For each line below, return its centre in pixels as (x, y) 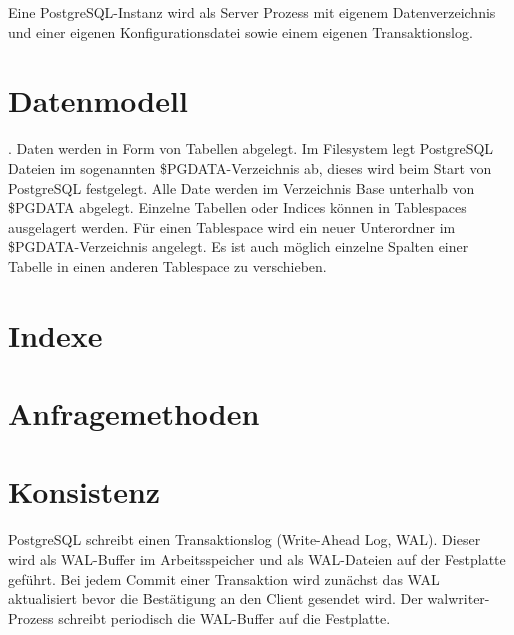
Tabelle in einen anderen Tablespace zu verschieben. (167, 265)
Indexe (55, 334)
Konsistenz (84, 491)
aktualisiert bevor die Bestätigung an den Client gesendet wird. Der (215, 598)
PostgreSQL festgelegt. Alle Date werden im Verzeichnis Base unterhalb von (241, 187)
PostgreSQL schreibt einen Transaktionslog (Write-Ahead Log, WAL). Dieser (244, 539)
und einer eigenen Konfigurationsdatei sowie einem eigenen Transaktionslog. (240, 31)
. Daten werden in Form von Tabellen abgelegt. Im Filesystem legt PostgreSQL (251, 148)
